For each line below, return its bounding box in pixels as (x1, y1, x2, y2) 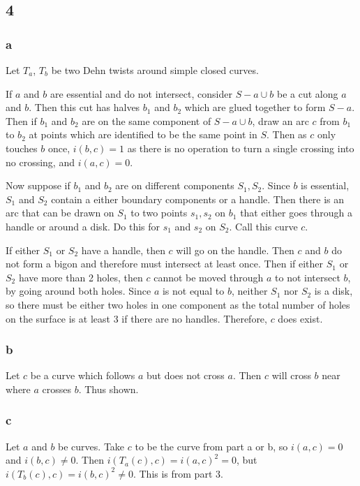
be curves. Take (58, 439, 125, 453)
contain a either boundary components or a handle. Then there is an (51, 191, 345, 206)
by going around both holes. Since (6, 283, 151, 298)
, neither (231, 283, 268, 298)
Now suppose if (6, 178, 70, 193)
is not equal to (162, 283, 225, 298)
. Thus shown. (78, 381, 139, 396)
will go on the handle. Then (176, 242, 294, 257)
